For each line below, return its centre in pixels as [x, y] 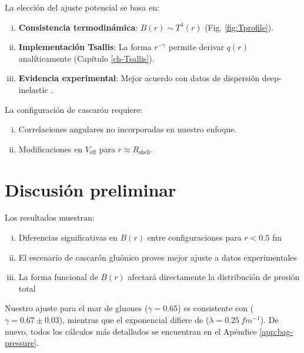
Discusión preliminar [91, 189]
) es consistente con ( [216, 308]
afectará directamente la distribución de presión [214, 277]
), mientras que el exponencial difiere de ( [134, 320]
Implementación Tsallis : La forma [85, 47]
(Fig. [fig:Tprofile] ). [239, 27]
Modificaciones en [50, 149]
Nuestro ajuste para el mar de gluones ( [76, 308]
